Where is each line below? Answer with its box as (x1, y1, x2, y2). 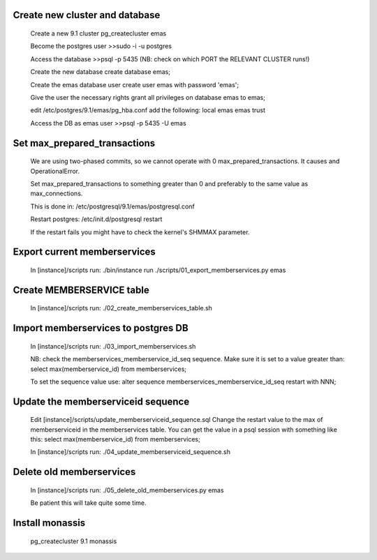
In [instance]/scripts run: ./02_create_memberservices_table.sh (30, 304, 213, 312)
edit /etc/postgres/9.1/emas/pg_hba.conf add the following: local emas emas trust (30, 106, 265, 114)
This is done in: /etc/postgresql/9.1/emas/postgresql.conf (30, 202, 195, 211)
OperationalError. (30, 167, 80, 175)
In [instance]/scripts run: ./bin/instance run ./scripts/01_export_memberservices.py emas (30, 266, 286, 274)
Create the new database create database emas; (30, 68, 171, 76)
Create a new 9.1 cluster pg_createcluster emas (30, 29, 167, 38)
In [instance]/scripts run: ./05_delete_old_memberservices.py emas (30, 485, 224, 494)
